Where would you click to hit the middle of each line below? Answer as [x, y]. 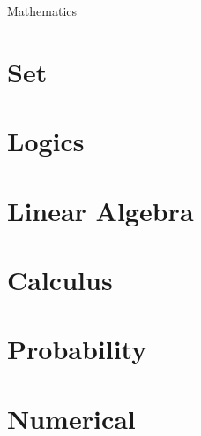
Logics [46, 141]
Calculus [60, 279]
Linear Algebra [100, 210]
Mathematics [42, 11]
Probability [77, 349]
